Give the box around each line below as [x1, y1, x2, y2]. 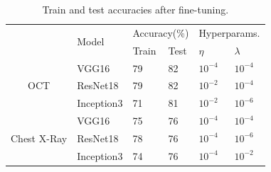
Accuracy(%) [132, 25, 189, 40]
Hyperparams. [198, 25, 260, 40]
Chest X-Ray [11, 130, 68, 145]
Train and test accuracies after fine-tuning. [42, 2, 229, 16]
